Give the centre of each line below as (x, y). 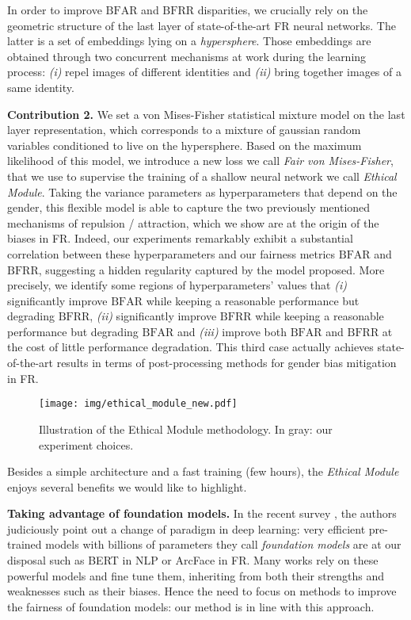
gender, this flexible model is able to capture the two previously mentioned (189, 207)
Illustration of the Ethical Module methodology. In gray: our (186, 429)
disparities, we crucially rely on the (283, 10)
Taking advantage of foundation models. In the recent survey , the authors (202, 513)
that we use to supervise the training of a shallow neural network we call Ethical (202, 176)
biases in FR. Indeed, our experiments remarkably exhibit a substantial (180, 238)
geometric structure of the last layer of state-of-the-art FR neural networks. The (202, 25)
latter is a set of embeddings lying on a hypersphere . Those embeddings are (189, 41)
